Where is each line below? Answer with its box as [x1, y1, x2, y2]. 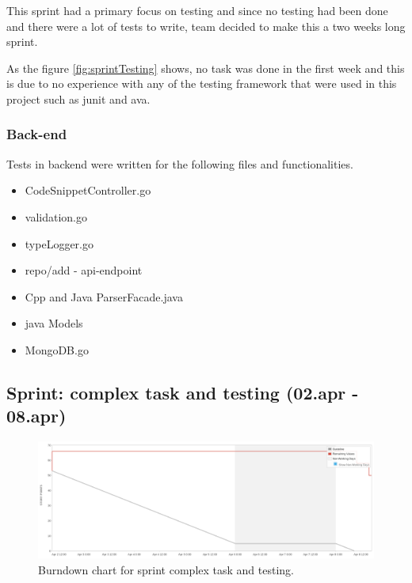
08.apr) [6, 403, 67, 428]
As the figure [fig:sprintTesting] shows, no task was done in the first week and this [6, 59, 405, 76]
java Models [25, 315, 83, 331]
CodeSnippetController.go [25, 182, 151, 199]
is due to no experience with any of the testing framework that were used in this [6, 75, 397, 92]
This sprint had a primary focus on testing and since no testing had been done [6, 2, 388, 18]
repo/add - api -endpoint [25, 262, 143, 278]
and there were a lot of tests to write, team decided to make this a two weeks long [6, 17, 406, 34]
